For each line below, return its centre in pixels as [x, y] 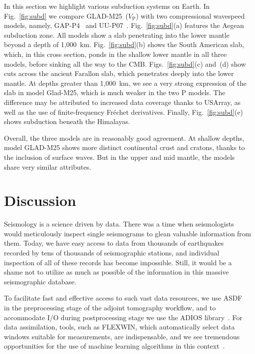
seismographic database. [40, 281]
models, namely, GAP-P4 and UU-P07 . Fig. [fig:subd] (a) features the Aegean [124, 25]
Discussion [40, 200]
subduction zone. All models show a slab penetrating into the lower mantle [117, 35]
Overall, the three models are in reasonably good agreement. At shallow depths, [124, 138]
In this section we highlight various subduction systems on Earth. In [107, 6]
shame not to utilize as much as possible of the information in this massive [116, 272]
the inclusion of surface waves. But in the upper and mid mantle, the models [119, 157]
